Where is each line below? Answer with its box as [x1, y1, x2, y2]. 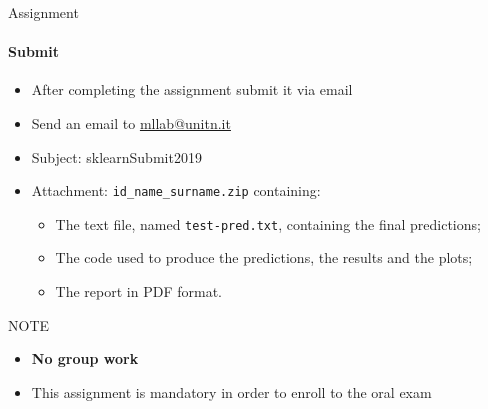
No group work [31, 348, 139, 369]
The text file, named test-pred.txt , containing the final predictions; [55, 213, 481, 234]
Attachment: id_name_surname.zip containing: [31, 180, 321, 201]
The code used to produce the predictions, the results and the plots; [55, 247, 473, 268]
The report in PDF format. [55, 281, 222, 302]
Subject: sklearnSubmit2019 [31, 146, 202, 167]
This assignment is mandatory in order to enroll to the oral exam [31, 381, 432, 402]
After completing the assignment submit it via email [31, 79, 353, 100]
